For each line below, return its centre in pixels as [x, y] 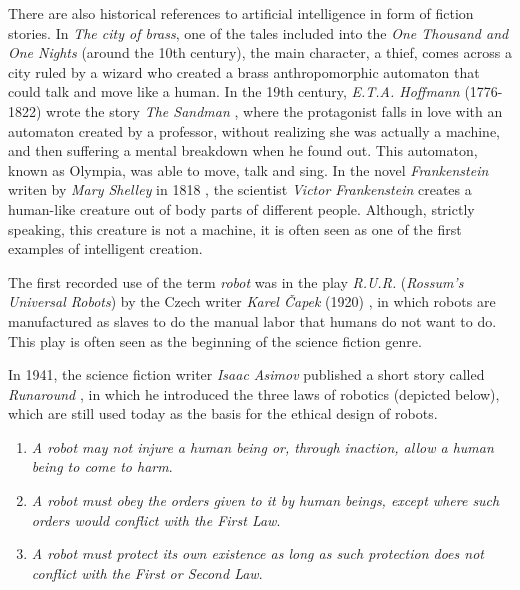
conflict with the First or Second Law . [147, 572]
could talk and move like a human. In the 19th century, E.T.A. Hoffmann [234, 91]
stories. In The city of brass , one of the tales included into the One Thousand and [258, 32]
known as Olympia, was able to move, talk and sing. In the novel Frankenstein [248, 169]
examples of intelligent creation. [105, 248]
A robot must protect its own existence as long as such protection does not [257, 553]
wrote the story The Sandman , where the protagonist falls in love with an [274, 110]
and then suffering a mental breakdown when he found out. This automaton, [243, 150]
